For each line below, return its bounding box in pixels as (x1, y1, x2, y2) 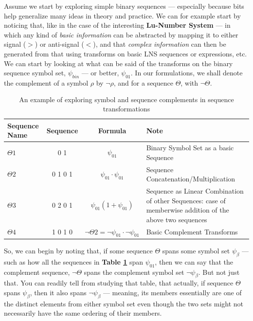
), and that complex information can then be (93, 39, 226, 49)
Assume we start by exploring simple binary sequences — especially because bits (4, 1, 244, 11)
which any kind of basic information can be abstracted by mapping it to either (4, 29, 238, 39)
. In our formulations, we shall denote (130, 68, 243, 78)
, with (181, 77, 199, 88)
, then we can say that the (155, 256, 234, 267)
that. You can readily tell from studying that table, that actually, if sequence (4, 278, 234, 288)
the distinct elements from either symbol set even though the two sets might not (4, 298, 244, 308)
